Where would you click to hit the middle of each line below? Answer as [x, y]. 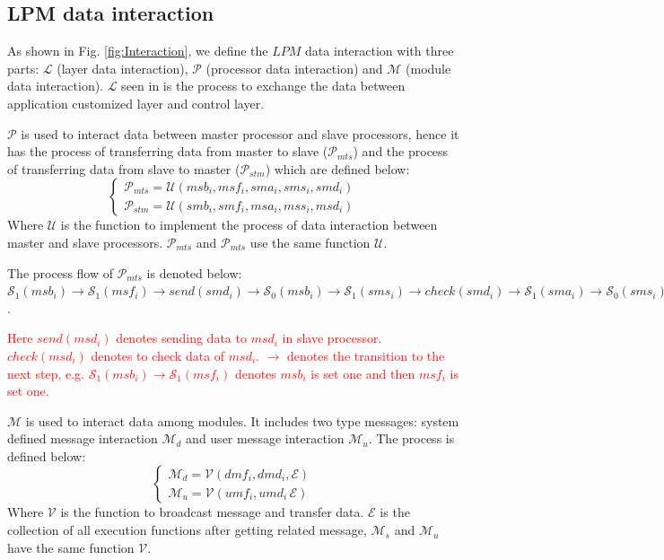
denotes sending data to [181, 338]
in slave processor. [332, 338]
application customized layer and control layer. [136, 103]
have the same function [71, 547]
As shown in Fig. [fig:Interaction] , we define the [138, 51]
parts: [23, 68]
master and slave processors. [85, 242]
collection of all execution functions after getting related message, [187, 530]
